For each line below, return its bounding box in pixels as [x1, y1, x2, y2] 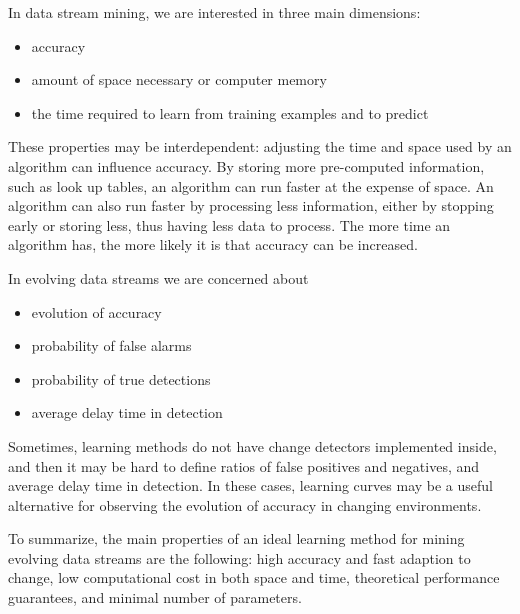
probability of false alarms [31, 335, 192, 356]
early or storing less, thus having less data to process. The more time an [8, 214, 451, 235]
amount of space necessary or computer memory [31, 69, 327, 90]
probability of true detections [31, 368, 211, 389]
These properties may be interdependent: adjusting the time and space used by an [8, 136, 512, 157]
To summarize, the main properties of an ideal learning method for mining [8, 528, 465, 549]
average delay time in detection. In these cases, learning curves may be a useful [8, 475, 493, 496]
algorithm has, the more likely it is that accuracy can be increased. [8, 234, 418, 255]
